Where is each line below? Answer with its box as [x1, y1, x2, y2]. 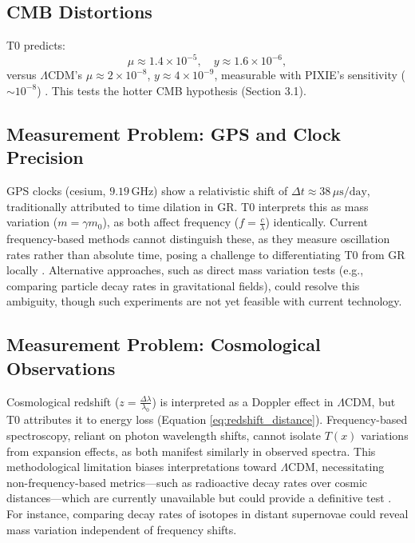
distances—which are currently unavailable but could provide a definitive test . [6, 489, 392, 506]
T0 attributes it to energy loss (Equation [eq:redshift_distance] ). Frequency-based [6, 411, 408, 428]
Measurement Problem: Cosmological [6, 332, 321, 357]
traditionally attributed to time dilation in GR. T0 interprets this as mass [6, 198, 369, 214]
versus [6, 66, 37, 83]
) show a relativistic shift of [153, 182, 288, 199]
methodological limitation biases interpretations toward [6, 458, 277, 475]
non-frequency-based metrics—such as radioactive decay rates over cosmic [6, 473, 368, 490]
